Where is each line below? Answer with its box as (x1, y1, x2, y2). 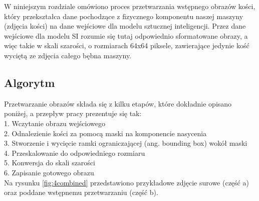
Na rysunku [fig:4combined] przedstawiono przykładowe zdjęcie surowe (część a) (4, 177, 249, 187)
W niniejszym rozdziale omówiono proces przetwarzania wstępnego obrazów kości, (4, 1, 255, 11)
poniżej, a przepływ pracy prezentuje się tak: (4, 108, 142, 119)
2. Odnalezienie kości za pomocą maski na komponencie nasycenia (4, 128, 207, 138)
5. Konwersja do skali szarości (4, 157, 95, 168)
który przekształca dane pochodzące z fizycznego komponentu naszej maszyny (4, 11, 243, 21)
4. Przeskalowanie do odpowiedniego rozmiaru (4, 147, 145, 158)
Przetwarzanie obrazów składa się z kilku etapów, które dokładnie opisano (4, 98, 232, 109)
